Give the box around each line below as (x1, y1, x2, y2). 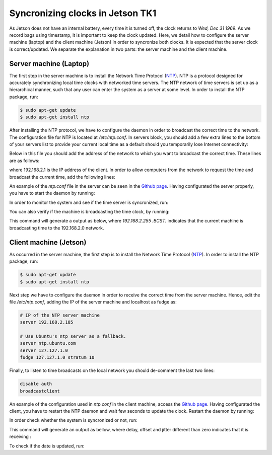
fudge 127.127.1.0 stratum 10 (20, 355, 95, 360)
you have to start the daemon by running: (9, 190, 95, 196)
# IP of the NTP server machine (20, 312, 100, 318)
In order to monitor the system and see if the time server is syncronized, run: (9, 199, 169, 205)
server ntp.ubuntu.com (20, 340, 76, 346)
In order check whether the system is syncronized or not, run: (9, 417, 138, 423)
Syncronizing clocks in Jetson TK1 (9, 8, 157, 19)
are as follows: (9, 158, 40, 164)
